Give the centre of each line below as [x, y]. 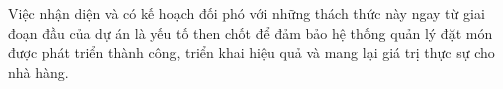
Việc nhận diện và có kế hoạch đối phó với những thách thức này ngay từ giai [246, 13]
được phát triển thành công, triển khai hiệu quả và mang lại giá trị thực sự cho [251, 52]
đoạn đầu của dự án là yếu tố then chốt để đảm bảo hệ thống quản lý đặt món [250, 32]
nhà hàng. [38, 71]
